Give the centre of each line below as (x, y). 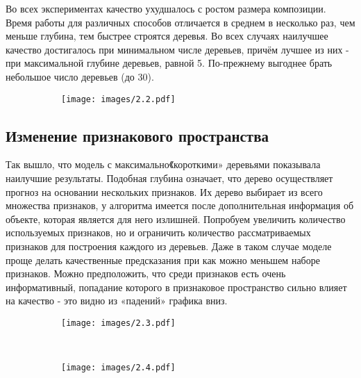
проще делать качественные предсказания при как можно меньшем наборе (163, 260)
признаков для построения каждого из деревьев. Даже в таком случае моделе (169, 246)
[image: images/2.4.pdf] (118, 368)
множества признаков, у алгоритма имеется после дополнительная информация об (180, 205)
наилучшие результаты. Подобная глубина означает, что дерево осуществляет (169, 178)
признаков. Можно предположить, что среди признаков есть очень (146, 273)
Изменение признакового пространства (137, 135)
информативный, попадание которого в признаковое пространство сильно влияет (176, 287)
